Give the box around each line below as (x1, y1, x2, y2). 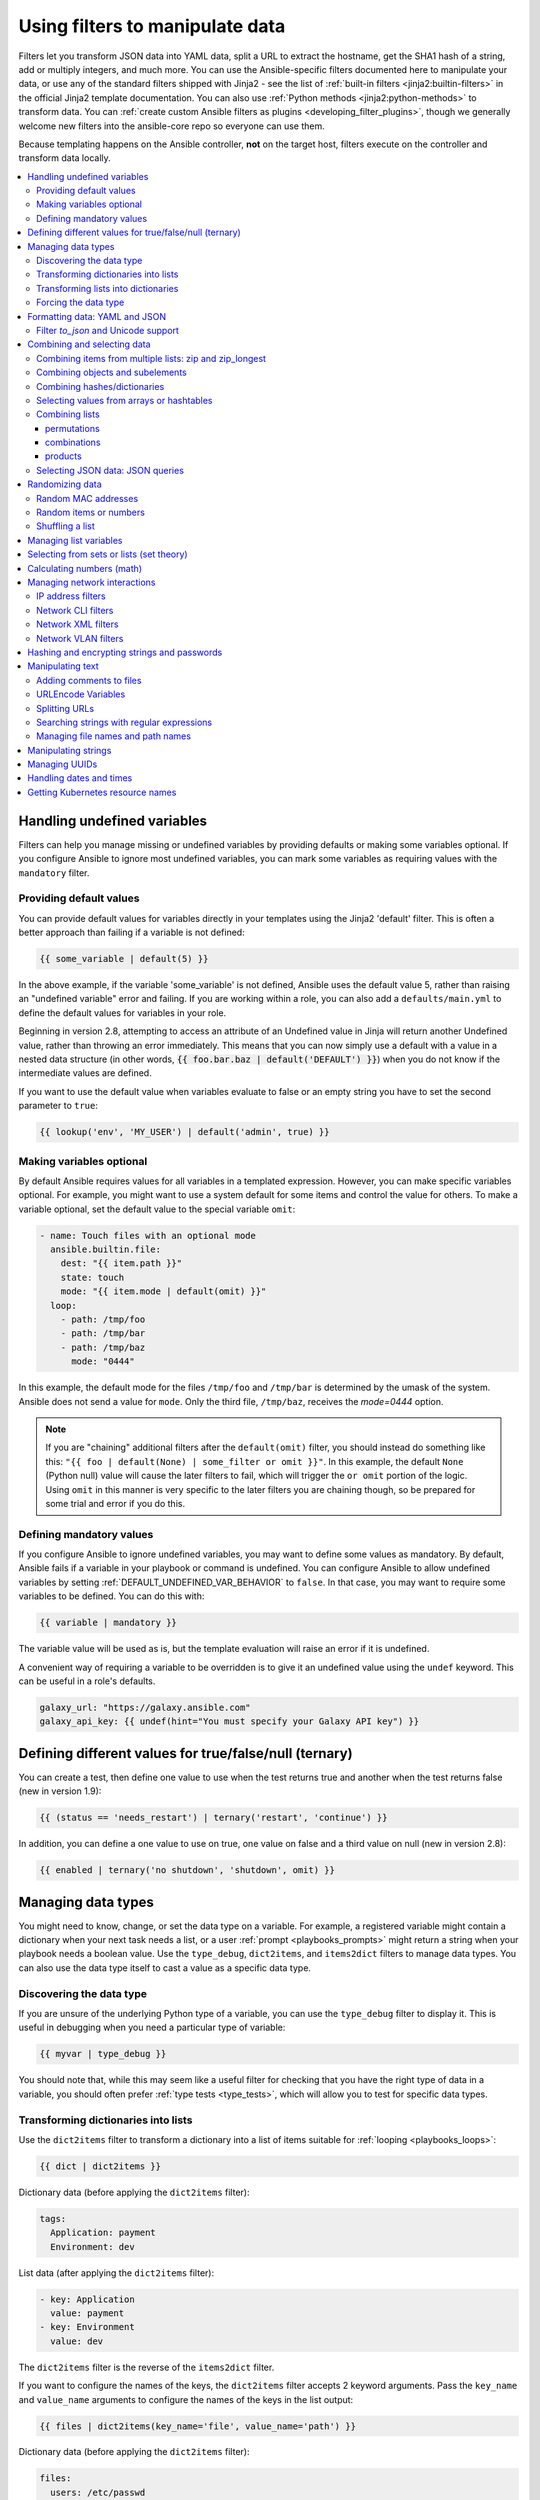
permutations (45, 422, 100, 434)
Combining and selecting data (27, 338, 151, 350)
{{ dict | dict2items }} (39, 2160, 162, 2172)
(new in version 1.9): (18, 1785, 102, 1797)
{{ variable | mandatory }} (39, 1617, 177, 1629)
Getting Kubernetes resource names (27, 786, 177, 798)
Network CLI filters (36, 604, 114, 616)
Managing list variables (27, 534, 123, 546)
